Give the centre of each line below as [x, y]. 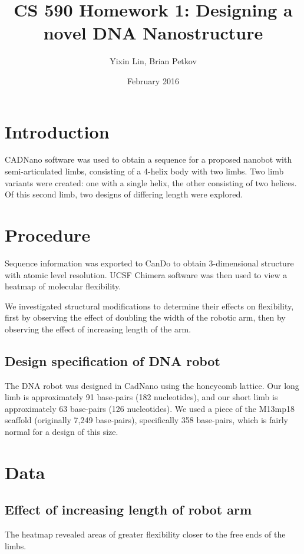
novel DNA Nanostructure [153, 33]
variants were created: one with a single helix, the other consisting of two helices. [151, 182]
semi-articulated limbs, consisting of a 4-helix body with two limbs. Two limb [144, 171]
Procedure [48, 235]
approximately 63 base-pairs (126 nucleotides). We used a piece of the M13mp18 [150, 408]
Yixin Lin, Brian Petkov [153, 61]
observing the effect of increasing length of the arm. [98, 329]
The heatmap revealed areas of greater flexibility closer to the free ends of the [145, 534]
